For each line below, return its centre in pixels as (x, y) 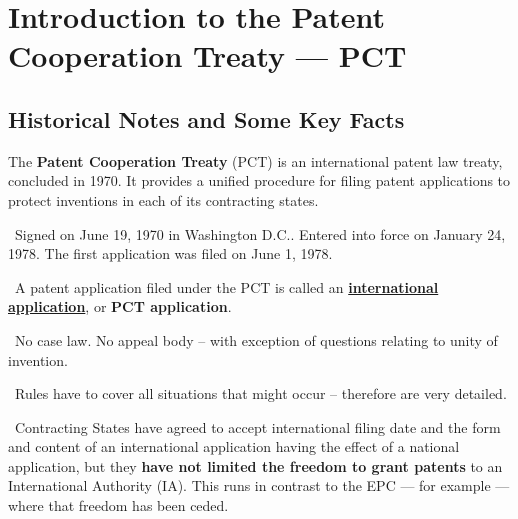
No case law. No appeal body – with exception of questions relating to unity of (256, 339)
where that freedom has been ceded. (118, 505)
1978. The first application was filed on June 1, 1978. (170, 253)
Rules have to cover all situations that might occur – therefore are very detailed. (260, 393)
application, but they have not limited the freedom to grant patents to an (255, 465)
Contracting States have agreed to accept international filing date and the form (257, 426)
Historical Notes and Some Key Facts (206, 118)
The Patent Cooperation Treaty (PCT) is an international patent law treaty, (255, 160)
